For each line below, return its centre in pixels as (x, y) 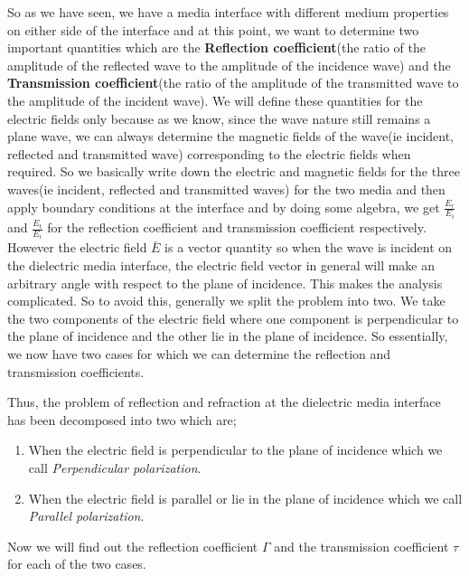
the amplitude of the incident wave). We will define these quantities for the (215, 100)
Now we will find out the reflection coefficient (133, 546)
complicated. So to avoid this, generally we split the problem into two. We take (226, 301)
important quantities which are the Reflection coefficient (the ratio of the (216, 47)
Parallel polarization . (86, 516)
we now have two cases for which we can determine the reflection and (199, 354)
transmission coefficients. (76, 371)
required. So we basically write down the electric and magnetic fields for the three (234, 171)
